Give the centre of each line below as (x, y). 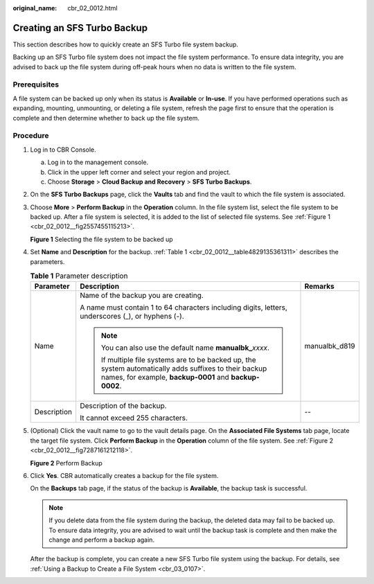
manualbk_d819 (330, 346)
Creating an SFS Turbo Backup (80, 28)
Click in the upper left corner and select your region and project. (139, 172)
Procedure (31, 136)
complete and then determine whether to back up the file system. (106, 118)
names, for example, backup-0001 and (165, 378)
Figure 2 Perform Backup (66, 463)
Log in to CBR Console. (63, 150)
